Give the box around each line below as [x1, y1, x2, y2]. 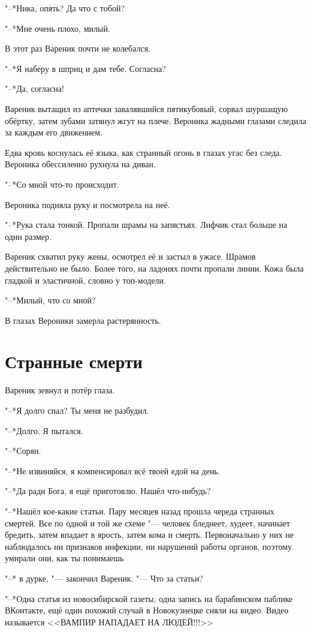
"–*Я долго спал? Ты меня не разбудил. [5, 404, 149, 416]
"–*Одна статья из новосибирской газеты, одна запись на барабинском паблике [5, 592, 293, 604]
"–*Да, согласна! [5, 82, 64, 95]
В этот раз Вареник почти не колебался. [5, 42, 151, 55]
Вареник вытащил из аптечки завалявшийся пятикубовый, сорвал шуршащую [5, 102, 288, 115]
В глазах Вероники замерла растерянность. [5, 314, 161, 326]
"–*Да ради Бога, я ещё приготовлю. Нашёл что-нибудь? [5, 484, 211, 497]
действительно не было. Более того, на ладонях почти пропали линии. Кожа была [5, 261, 304, 274]
